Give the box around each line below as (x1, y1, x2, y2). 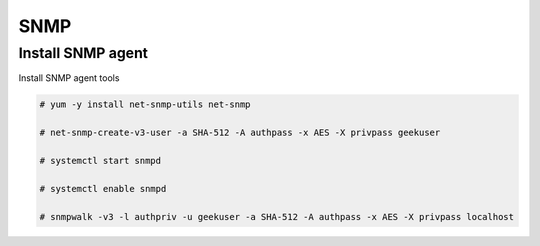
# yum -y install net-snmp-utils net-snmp (39, 99, 251, 110)
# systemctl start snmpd (39, 155, 162, 166)
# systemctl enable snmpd (39, 183, 167, 194)
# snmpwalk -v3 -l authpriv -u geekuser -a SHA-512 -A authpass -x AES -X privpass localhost (39, 211, 515, 222)
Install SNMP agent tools (18, 72, 120, 84)
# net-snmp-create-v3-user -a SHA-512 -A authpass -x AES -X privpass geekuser (39, 127, 441, 139)
